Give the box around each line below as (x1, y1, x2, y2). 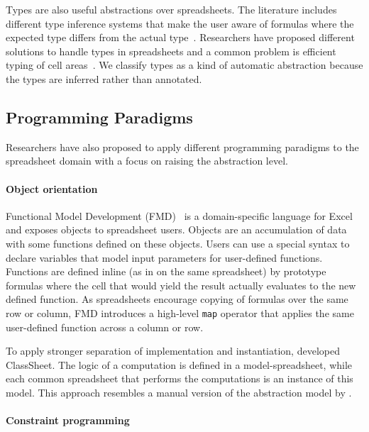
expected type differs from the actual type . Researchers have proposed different (6, 30, 355, 45)
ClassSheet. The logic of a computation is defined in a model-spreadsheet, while (6, 357, 353, 372)
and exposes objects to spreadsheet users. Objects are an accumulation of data (6, 222, 347, 237)
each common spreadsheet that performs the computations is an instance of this (6, 371, 353, 386)
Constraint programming (6, 413, 130, 428)
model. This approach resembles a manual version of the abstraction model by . (6, 384, 352, 399)
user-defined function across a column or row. (6, 319, 204, 334)
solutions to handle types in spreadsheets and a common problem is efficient (6, 43, 336, 58)
